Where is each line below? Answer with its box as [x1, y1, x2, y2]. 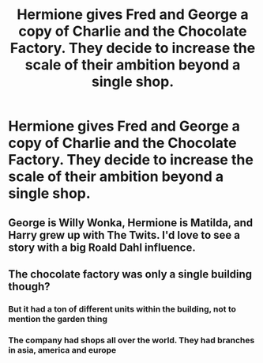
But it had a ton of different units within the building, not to [8, 303, 237, 314]
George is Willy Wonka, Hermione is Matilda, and [8, 216, 254, 229]
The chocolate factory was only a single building [8, 267, 253, 281]
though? [8, 279, 51, 293]
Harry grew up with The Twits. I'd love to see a [8, 228, 241, 242]
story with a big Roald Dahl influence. [8, 240, 196, 254]
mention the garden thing [8, 313, 108, 324]
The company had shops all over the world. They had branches [8, 335, 255, 346]
